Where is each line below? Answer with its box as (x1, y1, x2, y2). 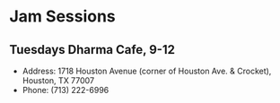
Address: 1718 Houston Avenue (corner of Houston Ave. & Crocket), (22, 65, 272, 76)
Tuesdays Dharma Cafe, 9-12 (9, 42, 175, 57)
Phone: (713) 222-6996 (22, 85, 109, 95)
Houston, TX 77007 (22, 75, 95, 86)
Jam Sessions (9, 6, 117, 27)
